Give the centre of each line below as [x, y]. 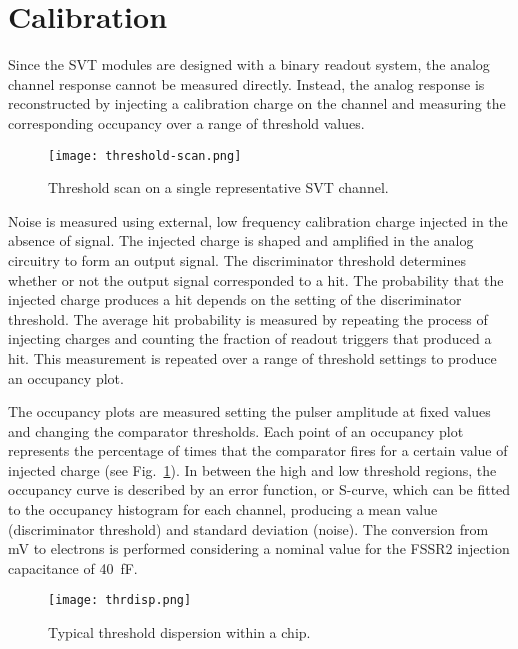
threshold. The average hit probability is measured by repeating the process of [248, 318]
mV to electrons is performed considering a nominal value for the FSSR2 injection [259, 548]
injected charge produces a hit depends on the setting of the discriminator [235, 299]
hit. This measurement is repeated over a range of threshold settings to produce [252, 357]
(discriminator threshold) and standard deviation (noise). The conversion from [248, 528]
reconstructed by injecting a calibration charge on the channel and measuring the [257, 103]
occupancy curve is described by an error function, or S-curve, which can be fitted [259, 489]
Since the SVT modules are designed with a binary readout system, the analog [249, 64]
